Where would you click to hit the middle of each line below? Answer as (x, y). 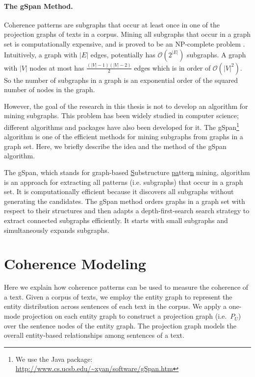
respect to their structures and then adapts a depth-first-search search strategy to (127, 211)
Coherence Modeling (75, 264)
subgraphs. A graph (216, 54)
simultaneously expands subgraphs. (57, 230)
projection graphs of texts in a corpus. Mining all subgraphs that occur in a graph (127, 34)
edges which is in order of (172, 67)
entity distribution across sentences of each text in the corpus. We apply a (115, 306)
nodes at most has (57, 67)
